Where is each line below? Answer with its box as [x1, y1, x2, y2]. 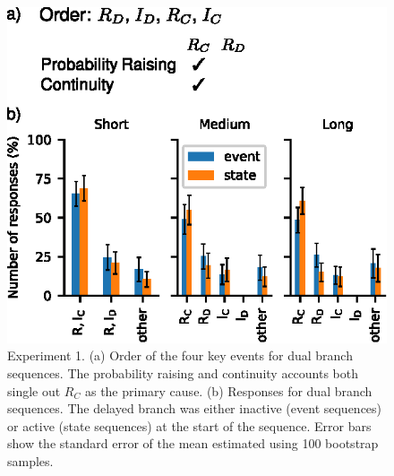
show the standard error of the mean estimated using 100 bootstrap [7, 434, 379, 453]
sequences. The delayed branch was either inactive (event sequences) [7, 399, 382, 418]
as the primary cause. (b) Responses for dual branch [84, 381, 373, 400]
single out [7, 381, 61, 400]
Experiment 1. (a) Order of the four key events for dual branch [7, 346, 353, 365]
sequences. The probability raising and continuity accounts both [7, 364, 359, 383]
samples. [7, 452, 54, 470]
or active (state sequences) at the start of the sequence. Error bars [7, 416, 372, 435]
